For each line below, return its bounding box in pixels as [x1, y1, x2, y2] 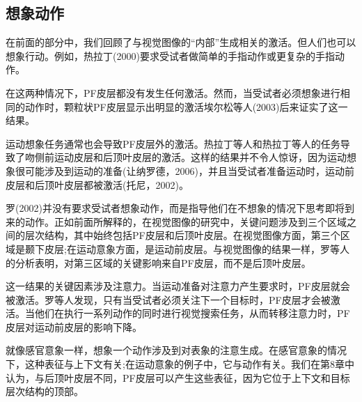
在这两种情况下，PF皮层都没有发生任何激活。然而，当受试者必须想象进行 [6, 85, 340, 100]
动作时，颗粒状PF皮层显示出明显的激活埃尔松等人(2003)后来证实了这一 [24, 99, 348, 114]
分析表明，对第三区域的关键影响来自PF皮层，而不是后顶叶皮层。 [15, 255, 311, 270]
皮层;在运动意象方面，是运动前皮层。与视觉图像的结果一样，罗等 [44, 241, 340, 256]
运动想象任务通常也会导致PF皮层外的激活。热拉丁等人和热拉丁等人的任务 [6, 136, 340, 150]
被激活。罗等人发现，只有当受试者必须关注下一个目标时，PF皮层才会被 [6, 292, 331, 307]
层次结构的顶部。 [6, 384, 84, 399]
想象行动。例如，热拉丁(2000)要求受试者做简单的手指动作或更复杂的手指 [6, 48, 335, 63]
